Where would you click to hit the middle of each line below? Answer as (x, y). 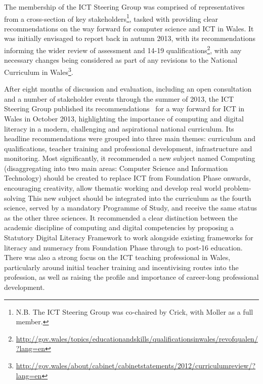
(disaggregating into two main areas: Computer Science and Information (116, 168)
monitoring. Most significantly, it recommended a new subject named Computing (130, 158)
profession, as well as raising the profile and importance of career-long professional (131, 277)
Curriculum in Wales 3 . (39, 71)
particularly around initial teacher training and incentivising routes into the (121, 267)
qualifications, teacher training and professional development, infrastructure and (128, 148)
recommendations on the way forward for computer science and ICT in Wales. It (129, 28)
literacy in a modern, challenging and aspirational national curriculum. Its (119, 128)
